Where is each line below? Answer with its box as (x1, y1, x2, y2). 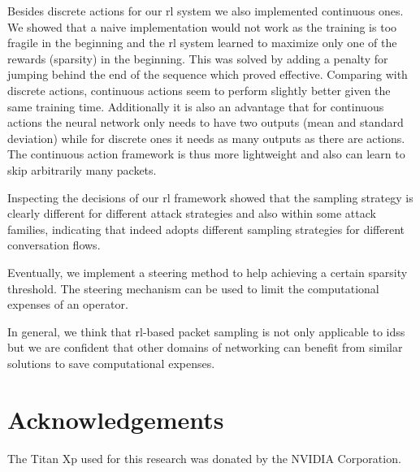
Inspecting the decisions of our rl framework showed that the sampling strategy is (7, 188, 414, 206)
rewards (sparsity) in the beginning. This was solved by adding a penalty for (7, 50, 388, 67)
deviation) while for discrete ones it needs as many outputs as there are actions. (7, 129, 405, 146)
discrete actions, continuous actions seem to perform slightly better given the (7, 81, 391, 98)
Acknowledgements (7, 402, 224, 435)
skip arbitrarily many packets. (7, 161, 157, 178)
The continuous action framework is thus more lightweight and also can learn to (7, 145, 405, 162)
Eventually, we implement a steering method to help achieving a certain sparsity (7, 263, 408, 280)
